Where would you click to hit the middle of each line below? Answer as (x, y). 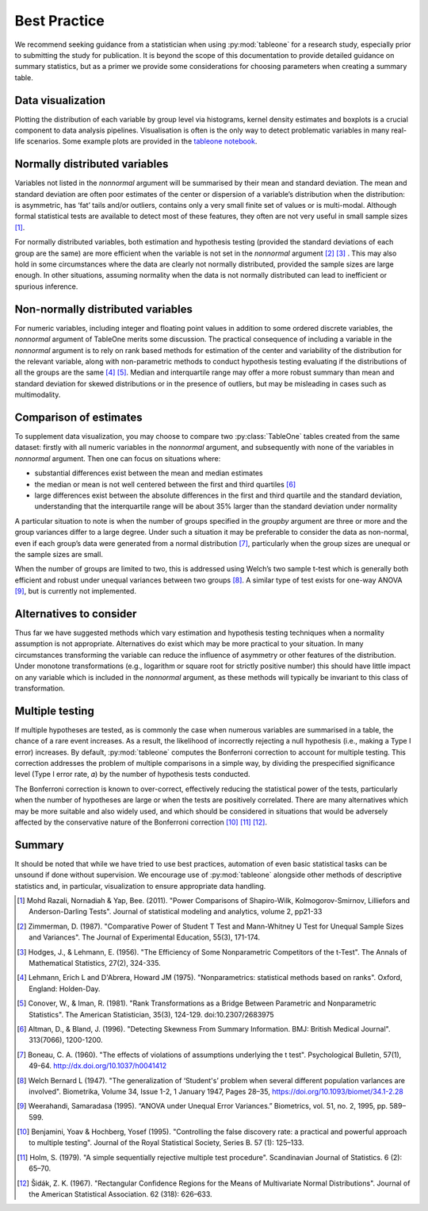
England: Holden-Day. (65, 989)
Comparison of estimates (78, 417)
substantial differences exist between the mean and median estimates (149, 473)
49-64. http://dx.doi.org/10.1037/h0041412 (98, 1066)
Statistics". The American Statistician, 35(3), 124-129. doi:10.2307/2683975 (151, 1014)
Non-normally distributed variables (104, 309)
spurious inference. (46, 286)
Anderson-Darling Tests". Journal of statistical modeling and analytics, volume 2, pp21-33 (176, 912)
